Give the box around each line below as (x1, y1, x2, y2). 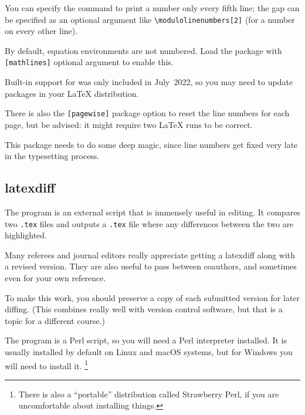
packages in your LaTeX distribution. (5, 87, 139, 99)
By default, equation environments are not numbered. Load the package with (5, 44, 282, 56)
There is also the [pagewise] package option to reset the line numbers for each (5, 107, 290, 119)
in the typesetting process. (5, 150, 100, 162)
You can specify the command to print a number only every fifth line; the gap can (5, 2, 300, 14)
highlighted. (5, 229, 47, 241)
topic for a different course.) (5, 314, 105, 326)
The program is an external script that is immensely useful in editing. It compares (5, 205, 300, 218)
